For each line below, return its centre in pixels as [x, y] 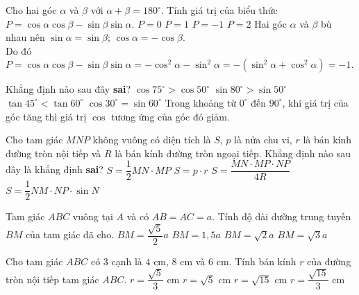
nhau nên [25, 37]
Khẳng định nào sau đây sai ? [68, 89]
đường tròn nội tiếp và [53, 153]
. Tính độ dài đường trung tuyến [282, 216]
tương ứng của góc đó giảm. [170, 116]
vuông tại [93, 216]
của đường [329, 261]
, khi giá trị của [315, 102]
